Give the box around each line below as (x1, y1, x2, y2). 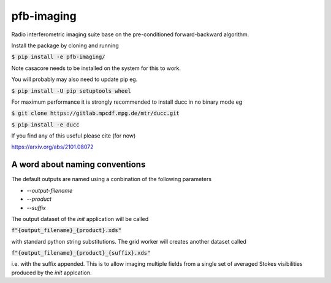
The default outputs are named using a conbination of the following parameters (11, 176, 211, 183)
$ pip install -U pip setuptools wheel (11, 87, 131, 95)
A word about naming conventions (11, 160, 146, 170)
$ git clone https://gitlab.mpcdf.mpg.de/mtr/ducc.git (11, 110, 180, 117)
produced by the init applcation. (11, 269, 92, 276)
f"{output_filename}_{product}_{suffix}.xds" (11, 249, 151, 257)
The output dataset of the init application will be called (11, 215, 149, 222)
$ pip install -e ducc (11, 121, 80, 128)
